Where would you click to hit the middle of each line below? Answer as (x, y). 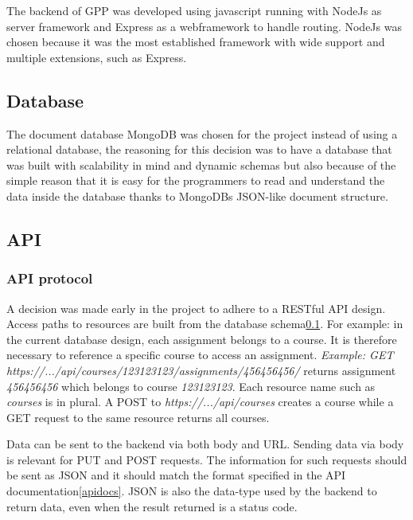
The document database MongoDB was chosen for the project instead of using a (202, 133)
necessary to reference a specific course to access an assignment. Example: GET (200, 355)
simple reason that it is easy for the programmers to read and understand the (196, 180)
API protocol (50, 278)
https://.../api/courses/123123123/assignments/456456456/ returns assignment (201, 370)
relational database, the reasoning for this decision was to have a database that (199, 149)
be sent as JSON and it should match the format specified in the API (176, 475)
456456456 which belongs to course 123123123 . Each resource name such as (191, 386)
